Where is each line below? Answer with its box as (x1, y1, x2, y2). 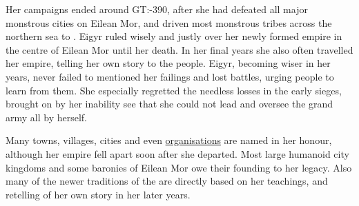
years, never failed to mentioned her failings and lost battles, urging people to (6, 69, 334, 83)
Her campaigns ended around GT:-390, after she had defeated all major (6, 2, 308, 16)
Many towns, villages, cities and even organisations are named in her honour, (6, 133, 332, 147)
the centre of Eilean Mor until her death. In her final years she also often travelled (6, 42, 353, 56)
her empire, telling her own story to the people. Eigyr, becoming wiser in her (6, 56, 331, 70)
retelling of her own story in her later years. (6, 187, 191, 201)
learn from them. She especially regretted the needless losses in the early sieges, (6, 83, 342, 97)
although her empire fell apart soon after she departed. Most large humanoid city (6, 146, 349, 161)
